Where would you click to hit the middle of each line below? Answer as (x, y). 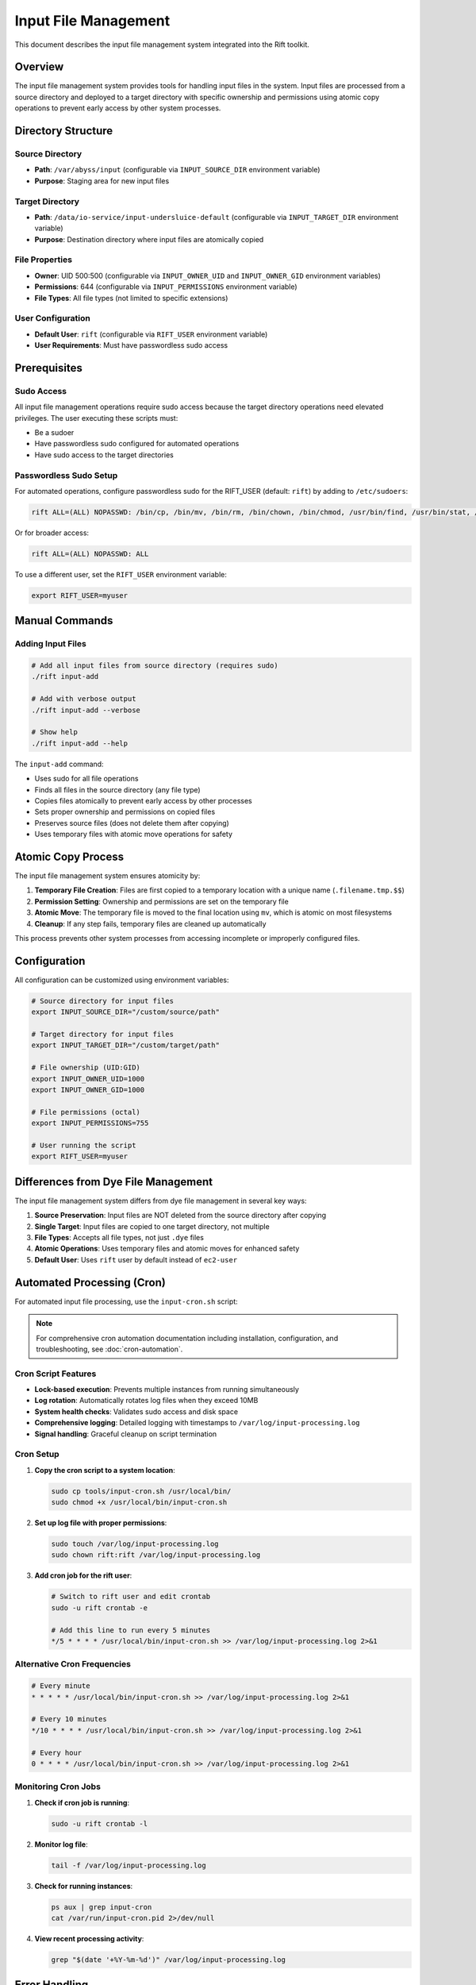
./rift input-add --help (80, 743)
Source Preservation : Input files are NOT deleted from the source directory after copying (180, 1216)
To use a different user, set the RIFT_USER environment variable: (121, 574)
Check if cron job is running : (82, 1802)
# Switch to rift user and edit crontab (131, 1597)
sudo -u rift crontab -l (100, 1823)
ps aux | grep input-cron (102, 1907)
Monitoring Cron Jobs (58, 1786)
